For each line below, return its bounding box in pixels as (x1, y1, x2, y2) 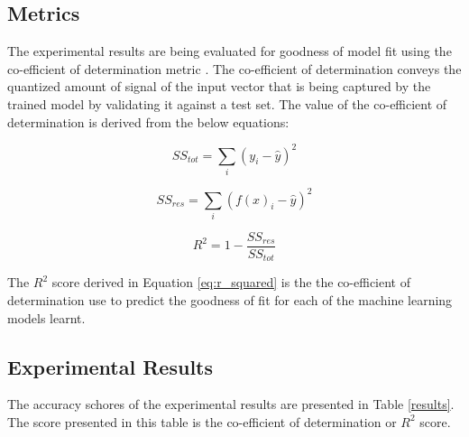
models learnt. (7, 308, 86, 327)
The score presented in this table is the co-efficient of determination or (7, 412, 397, 431)
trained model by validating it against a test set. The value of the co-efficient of (7, 94, 447, 113)
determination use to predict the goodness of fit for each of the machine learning (7, 290, 453, 309)
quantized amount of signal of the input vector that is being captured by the (7, 77, 431, 96)
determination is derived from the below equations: (7, 112, 290, 131)
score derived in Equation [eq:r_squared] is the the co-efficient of (51, 273, 411, 292)
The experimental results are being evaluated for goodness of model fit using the (7, 42, 452, 60)
